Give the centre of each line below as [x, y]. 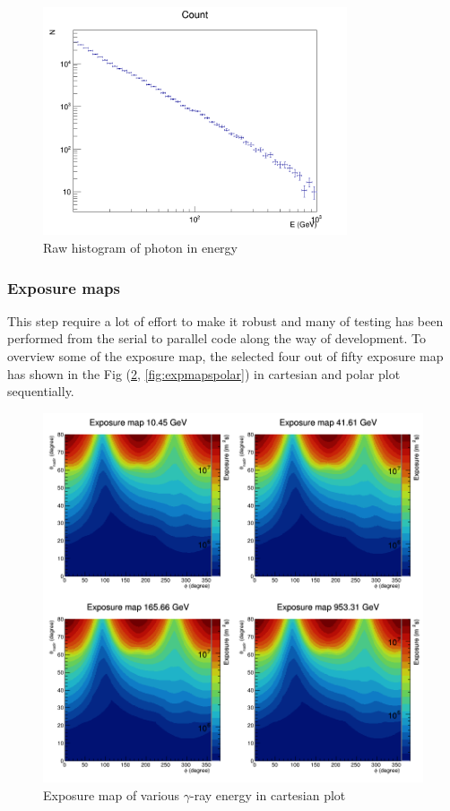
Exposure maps [64, 287]
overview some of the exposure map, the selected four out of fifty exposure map [225, 355]
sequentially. [41, 391]
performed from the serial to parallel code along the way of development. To [216, 338]
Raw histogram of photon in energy [140, 247]
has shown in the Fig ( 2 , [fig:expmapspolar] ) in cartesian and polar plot [204, 373]
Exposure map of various [112, 795]
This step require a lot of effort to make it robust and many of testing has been [225, 320]
